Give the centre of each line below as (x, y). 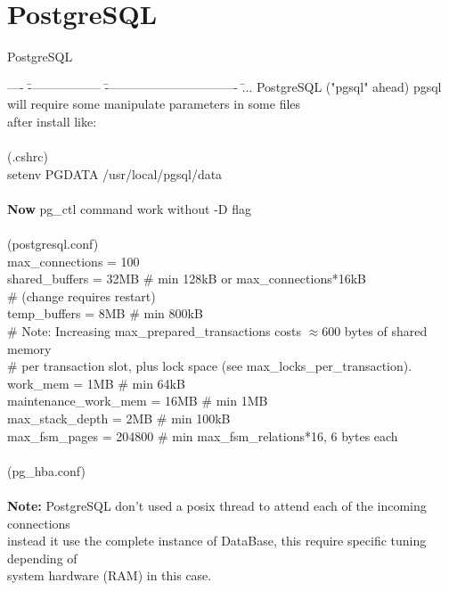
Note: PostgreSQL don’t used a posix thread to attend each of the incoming (217, 505)
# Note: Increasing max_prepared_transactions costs (154, 331)
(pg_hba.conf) (46, 470)
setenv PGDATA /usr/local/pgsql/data (115, 173)
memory (29, 348)
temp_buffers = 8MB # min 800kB (105, 313)
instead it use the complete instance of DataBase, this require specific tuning (217, 541)
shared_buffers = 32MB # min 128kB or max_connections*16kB (187, 279)
